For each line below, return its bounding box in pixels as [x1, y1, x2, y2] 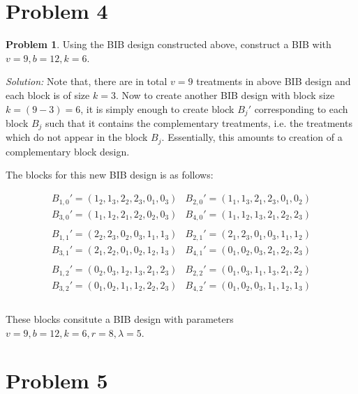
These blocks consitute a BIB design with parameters [6, 312, 234, 326]
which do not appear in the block [6, 130, 148, 144]
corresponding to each [254, 101, 348, 116]
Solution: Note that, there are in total [6, 74, 167, 89]
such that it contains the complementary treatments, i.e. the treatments [45, 115, 352, 130]
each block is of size [6, 87, 90, 102]
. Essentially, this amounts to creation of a [161, 130, 343, 144]
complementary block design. [6, 144, 130, 158]
